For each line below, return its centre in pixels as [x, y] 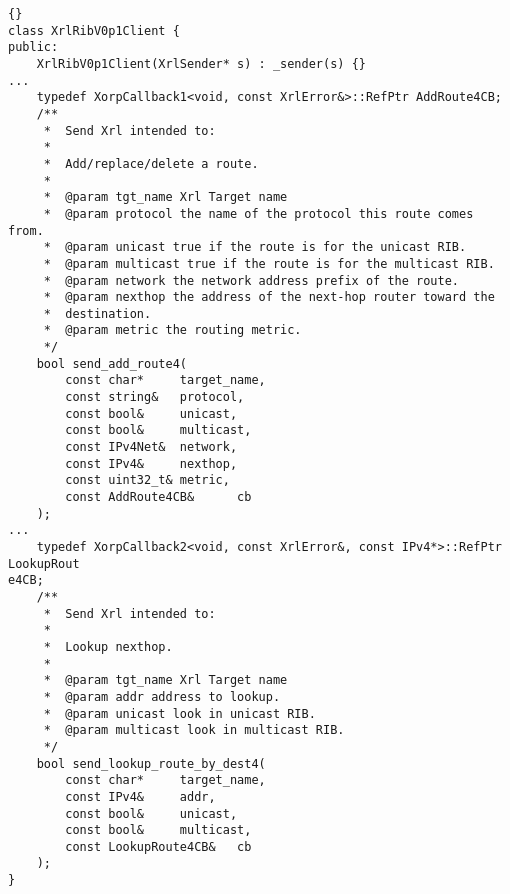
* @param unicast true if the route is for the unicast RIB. [255, 247]
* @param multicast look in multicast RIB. [194, 730]
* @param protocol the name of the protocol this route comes [258, 213]
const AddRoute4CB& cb [158, 497]
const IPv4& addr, [140, 796]
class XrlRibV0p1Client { [94, 30]
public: [33, 47]
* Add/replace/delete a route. [151, 163]
